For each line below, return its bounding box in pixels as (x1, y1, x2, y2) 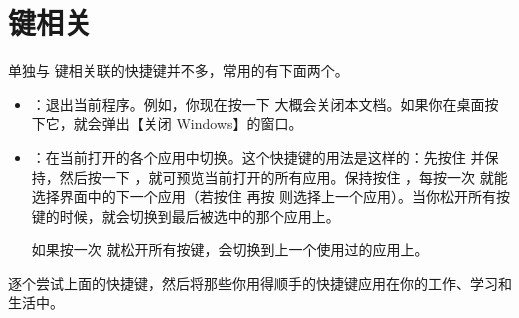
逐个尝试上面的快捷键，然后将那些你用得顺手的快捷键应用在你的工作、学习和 (8, 272, 512, 293)
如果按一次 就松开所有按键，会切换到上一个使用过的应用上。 (31, 239, 429, 260)
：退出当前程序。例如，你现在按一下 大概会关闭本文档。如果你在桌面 (31, 93, 485, 114)
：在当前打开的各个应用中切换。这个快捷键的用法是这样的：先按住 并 (31, 146, 485, 167)
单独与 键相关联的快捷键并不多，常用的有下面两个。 (8, 60, 349, 81)
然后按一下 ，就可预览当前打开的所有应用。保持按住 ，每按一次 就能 (59, 166, 508, 187)
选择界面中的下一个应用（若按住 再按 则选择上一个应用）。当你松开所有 (31, 186, 497, 207)
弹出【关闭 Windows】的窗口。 (101, 113, 303, 134)
